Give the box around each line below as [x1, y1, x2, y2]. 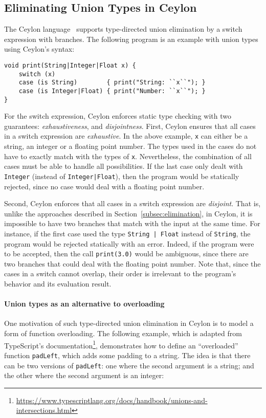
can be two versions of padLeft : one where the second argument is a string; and [4, 360, 254, 370]
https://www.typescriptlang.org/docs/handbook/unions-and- [16, 394, 208, 405]
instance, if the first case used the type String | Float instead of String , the [4, 228, 251, 238]
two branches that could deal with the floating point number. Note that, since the [4, 258, 261, 269]
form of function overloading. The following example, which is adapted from [4, 328, 242, 339]
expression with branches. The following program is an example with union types [4, 33, 258, 44]
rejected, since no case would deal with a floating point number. [4, 181, 205, 191]
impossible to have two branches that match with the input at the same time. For [4, 218, 260, 229]
